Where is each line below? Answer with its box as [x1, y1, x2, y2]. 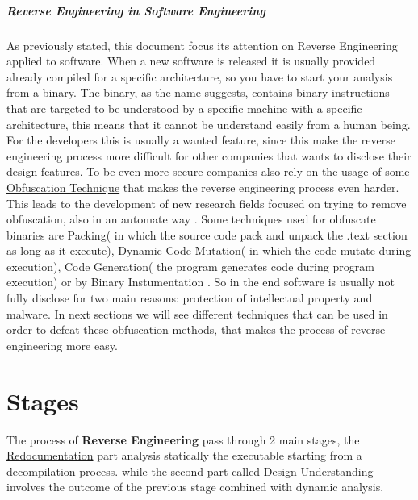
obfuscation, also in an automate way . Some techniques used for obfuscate [6, 210, 376, 227]
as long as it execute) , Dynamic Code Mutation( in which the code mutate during [6, 242, 412, 259]
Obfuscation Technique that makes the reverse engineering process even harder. [6, 178, 399, 195]
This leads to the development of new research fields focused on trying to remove [6, 194, 407, 211]
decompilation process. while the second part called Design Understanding [6, 462, 374, 479]
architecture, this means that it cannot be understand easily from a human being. [6, 115, 411, 132]
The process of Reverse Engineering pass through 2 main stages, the [6, 431, 360, 448]
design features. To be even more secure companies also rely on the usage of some [6, 163, 410, 180]
